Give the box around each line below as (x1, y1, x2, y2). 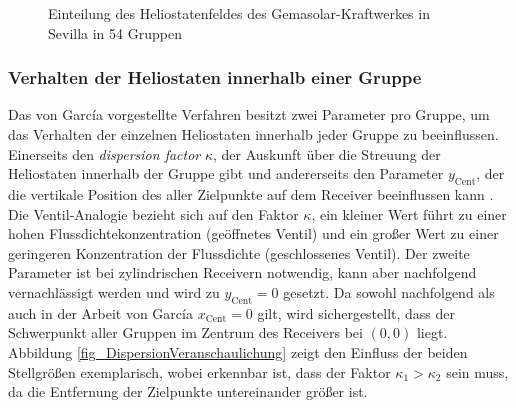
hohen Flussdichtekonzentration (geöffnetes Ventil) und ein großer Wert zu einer (8, 223, 499, 244)
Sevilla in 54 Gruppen (48, 22, 182, 43)
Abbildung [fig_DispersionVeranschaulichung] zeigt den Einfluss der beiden (8, 341, 468, 362)
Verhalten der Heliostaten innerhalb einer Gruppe (8, 65, 422, 90)
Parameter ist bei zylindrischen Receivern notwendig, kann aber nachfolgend (8, 262, 477, 283)
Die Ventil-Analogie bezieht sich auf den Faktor (8, 203, 299, 224)
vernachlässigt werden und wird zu (8, 281, 220, 302)
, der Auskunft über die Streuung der (213, 143, 441, 164)
